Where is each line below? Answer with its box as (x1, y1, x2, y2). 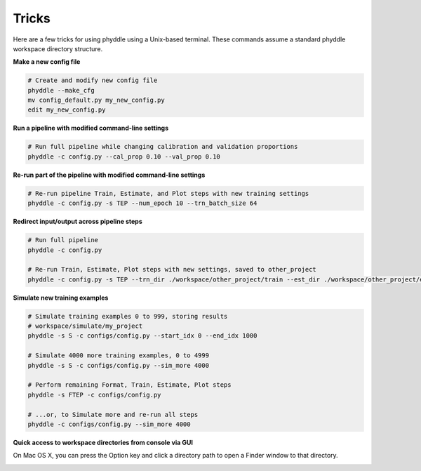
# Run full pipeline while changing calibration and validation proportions (27, 142, 298, 151)
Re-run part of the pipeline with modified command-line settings (13, 171, 206, 179)
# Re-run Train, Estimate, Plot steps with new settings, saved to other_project (27, 265, 317, 274)
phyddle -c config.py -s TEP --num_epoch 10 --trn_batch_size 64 (27, 199, 258, 207)
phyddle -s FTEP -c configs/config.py (27, 390, 161, 399)
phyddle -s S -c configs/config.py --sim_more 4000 (27, 361, 210, 369)
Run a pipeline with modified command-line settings (13, 124, 168, 133)
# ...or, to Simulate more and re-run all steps (27, 411, 199, 418)
